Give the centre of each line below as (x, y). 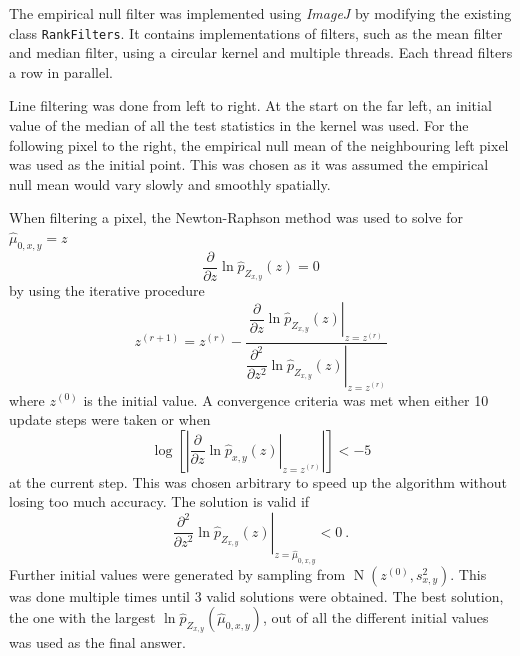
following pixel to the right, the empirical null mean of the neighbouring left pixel (259, 144)
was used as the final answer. (97, 642)
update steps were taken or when (110, 419)
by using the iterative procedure (107, 290)
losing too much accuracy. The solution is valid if (159, 501)
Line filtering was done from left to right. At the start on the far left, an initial (250, 105)
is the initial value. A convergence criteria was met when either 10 (286, 399)
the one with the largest (82, 617)
